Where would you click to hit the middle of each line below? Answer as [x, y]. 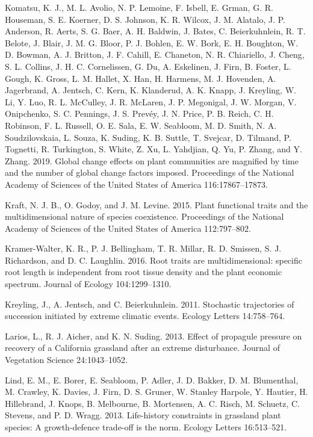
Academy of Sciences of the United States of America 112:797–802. [128, 228]
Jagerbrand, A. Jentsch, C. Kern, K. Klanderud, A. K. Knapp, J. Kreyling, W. [150, 90]
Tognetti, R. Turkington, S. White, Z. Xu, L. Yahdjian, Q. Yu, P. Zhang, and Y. [153, 149]
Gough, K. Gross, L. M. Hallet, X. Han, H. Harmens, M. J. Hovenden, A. [141, 78]
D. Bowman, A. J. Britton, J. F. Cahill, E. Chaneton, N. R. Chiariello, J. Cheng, [155, 54]
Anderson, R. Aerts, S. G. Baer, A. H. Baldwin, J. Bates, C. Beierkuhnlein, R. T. [155, 31]
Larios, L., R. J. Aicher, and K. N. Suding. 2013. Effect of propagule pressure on [153, 336]
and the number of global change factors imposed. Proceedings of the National [150, 172]
